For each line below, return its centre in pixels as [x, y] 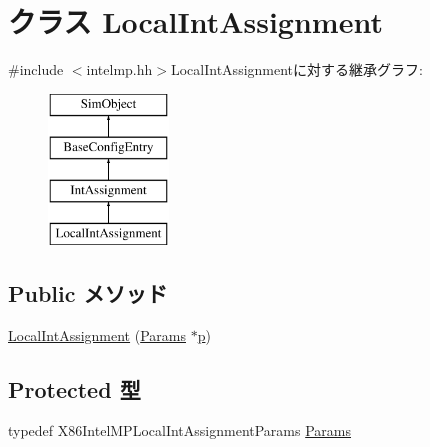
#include [36, 69]
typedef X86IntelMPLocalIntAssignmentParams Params [180, 430]
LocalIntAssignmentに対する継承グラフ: [296, 69]
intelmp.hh [119, 69]
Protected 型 [74, 388]
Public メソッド [88, 292]
